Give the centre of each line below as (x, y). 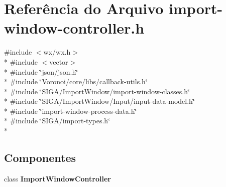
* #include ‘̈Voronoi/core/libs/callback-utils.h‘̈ (76, 81)
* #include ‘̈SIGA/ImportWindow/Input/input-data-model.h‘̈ (99, 101)
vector (59, 61)
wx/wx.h (57, 52)
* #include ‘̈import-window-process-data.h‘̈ (71, 111)
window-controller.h (74, 28)
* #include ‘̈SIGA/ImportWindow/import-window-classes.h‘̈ (97, 91)
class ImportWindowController (58, 178)
